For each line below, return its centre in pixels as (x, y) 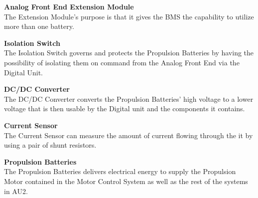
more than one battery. (39, 26)
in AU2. (16, 191)
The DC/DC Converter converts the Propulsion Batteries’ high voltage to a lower (129, 99)
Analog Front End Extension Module (69, 6)
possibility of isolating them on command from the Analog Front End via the (122, 62)
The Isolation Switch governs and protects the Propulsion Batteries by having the (129, 53)
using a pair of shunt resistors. (50, 145)
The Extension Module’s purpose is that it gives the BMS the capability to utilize (129, 16)
